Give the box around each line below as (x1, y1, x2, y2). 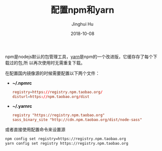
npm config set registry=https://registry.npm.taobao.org (5, 136, 126, 142)
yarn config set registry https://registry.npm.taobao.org (5, 141, 129, 146)
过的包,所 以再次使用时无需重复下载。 (9, 60, 85, 65)
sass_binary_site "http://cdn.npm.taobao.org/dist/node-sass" (12, 117, 142, 122)
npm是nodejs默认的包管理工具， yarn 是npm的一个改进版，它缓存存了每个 (5, 54, 153, 60)
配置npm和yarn (51, 4, 114, 16)
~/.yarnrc (12, 103, 32, 109)
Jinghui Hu (71, 21, 94, 27)
